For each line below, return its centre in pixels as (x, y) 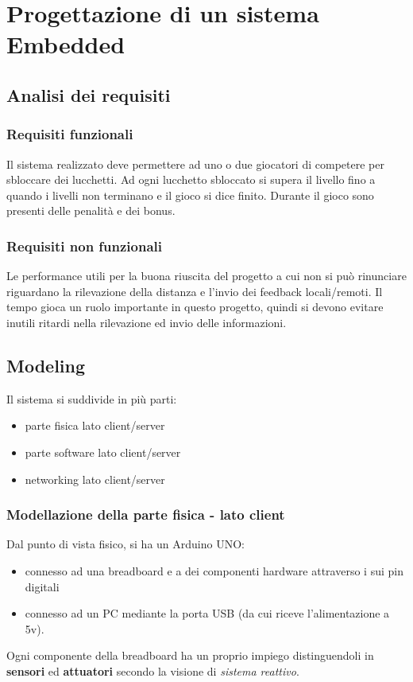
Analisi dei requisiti (89, 94)
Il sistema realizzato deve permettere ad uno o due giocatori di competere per (195, 164)
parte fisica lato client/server (95, 425)
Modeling (46, 365)
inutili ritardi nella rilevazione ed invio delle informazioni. (147, 322)
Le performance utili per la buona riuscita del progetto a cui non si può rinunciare (206, 276)
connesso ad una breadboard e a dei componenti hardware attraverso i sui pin (214, 570)
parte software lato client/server (103, 452)
